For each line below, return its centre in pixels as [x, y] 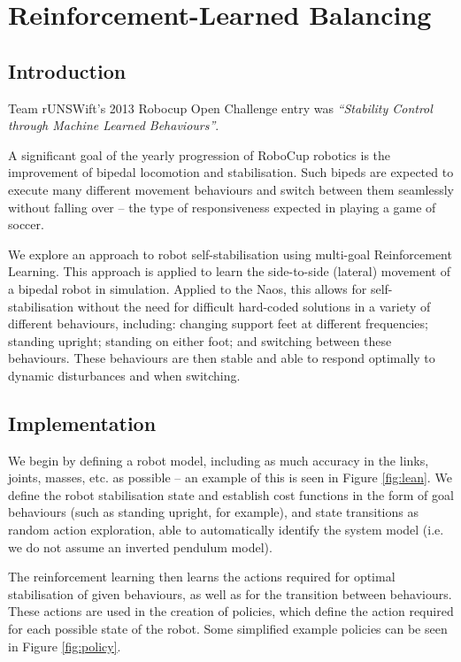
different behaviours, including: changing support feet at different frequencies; [218, 323]
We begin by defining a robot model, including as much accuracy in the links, [219, 460]
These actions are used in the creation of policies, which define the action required [231, 611]
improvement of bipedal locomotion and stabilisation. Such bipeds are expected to [231, 172]
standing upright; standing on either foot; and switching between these [200, 340]
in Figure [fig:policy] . [65, 646]
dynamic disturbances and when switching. [124, 375]
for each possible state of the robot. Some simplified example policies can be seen [228, 629]
